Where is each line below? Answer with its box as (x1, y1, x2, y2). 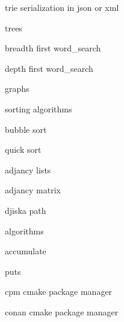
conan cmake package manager (5, 305, 119, 318)
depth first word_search (5, 62, 93, 74)
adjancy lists (5, 163, 51, 176)
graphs (5, 82, 29, 95)
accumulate (5, 245, 46, 257)
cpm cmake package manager (5, 285, 113, 298)
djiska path (5, 204, 46, 216)
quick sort (5, 143, 42, 156)
